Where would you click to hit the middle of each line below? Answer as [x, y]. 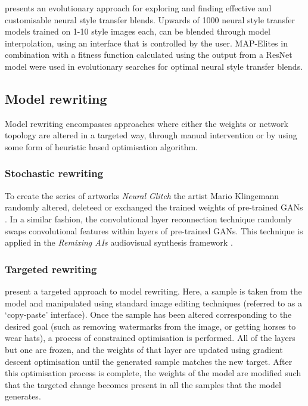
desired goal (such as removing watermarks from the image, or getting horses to [150, 326]
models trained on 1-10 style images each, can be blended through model [138, 31]
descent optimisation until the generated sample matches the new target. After [149, 361]
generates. [23, 396]
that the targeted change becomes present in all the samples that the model [143, 384]
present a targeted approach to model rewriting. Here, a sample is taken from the [153, 291]
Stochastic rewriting [54, 173]
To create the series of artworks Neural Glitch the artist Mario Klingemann [142, 195]
